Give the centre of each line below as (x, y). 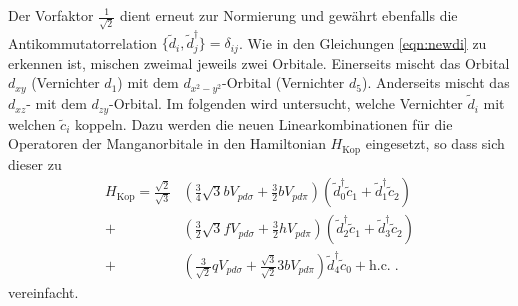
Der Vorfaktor (51, 15)
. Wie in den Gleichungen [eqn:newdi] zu (362, 42)
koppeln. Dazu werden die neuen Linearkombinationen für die (264, 123)
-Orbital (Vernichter (283, 82)
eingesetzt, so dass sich (435, 143)
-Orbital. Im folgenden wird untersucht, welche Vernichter (285, 103)
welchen (32, 123)
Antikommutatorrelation (83, 42)
